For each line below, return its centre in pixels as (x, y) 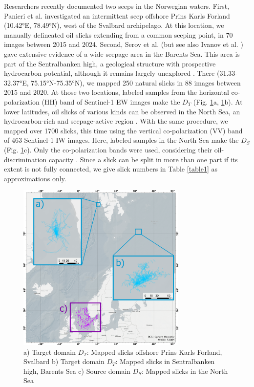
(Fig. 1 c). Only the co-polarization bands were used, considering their (108, 149)
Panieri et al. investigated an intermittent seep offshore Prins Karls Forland (117, 15)
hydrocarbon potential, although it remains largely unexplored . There (109, 73)
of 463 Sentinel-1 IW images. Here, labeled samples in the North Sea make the (121, 140)
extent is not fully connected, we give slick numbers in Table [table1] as (111, 169)
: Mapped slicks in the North (185, 371)
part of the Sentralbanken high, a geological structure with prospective (110, 63)
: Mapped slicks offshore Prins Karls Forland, (154, 352)
